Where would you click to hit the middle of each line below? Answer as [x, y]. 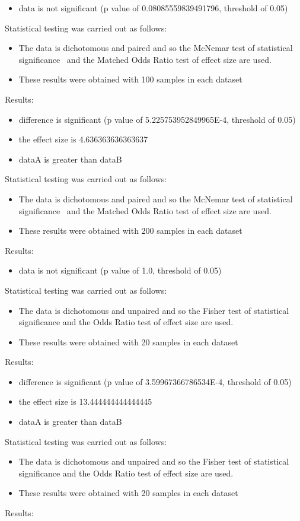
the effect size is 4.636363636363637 [83, 139]
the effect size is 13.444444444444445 [85, 401]
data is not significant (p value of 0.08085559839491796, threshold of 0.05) [153, 8]
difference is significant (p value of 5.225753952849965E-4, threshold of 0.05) [157, 119]
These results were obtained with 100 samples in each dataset [130, 79]
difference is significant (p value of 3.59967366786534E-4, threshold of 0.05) [155, 381]
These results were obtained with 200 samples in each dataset [130, 231]
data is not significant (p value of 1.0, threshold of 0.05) [120, 270]
